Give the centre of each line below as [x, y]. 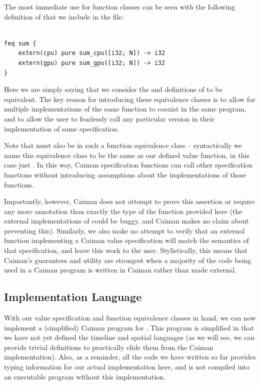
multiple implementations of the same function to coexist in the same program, [125, 109]
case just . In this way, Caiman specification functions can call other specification [128, 165]
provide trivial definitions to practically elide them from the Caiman [109, 347]
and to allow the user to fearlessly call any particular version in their [109, 118]
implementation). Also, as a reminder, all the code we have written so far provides [130, 357]
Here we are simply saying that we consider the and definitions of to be [113, 89]
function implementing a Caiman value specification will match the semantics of [126, 240]
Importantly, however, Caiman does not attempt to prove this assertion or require [129, 201]
